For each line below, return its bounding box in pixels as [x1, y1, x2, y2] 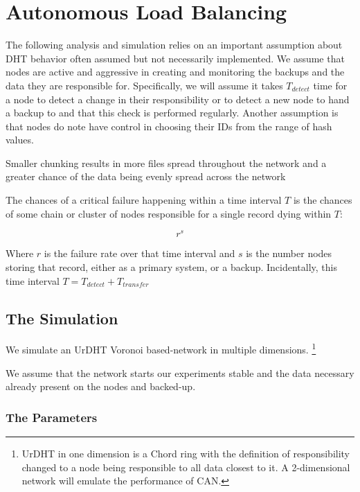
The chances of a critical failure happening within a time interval [6, 193, 282, 207]
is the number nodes [246, 246, 332, 261]
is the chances [293, 193, 352, 207]
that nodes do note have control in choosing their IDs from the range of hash [6, 118, 332, 133]
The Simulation [6, 307, 118, 328]
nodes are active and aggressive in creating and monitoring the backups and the [6, 64, 345, 79]
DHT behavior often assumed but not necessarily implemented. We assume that [6, 51, 345, 65]
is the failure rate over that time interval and [44, 246, 235, 261]
